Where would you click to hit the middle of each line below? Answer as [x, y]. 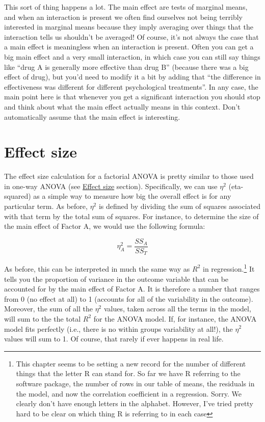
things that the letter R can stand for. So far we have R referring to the [128, 373]
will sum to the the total [43, 318]
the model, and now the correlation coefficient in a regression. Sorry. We [129, 393]
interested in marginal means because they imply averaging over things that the [129, 27]
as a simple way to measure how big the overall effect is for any [132, 196]
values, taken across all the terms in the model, [177, 309]
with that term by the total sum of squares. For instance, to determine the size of [131, 216]
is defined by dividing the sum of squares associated [180, 206]
